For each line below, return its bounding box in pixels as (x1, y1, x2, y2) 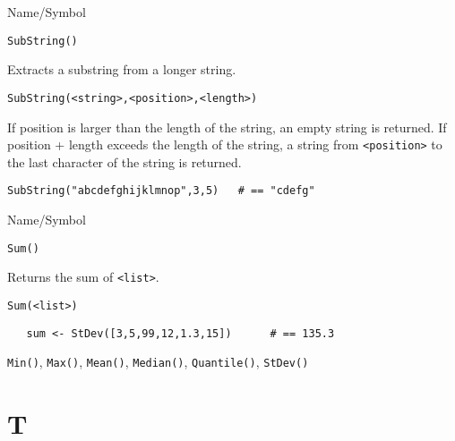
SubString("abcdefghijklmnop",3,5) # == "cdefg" (7, 184, 315, 198)
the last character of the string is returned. (7, 152, 242, 171)
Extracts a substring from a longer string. (7, 60, 236, 79)
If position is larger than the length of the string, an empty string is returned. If (7, 117, 447, 136)
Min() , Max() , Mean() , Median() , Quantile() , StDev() (7, 352, 309, 371)
